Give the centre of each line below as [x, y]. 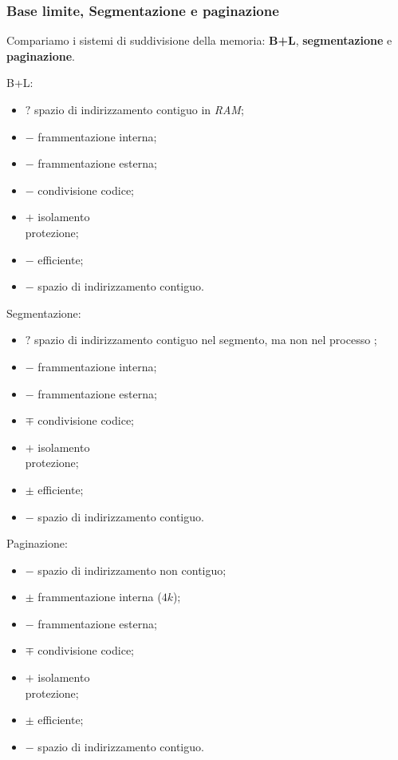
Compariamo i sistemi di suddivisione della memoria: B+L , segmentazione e [199, 40]
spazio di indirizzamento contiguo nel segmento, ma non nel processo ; [206, 340]
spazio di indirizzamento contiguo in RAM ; [139, 109]
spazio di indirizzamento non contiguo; [132, 570]
